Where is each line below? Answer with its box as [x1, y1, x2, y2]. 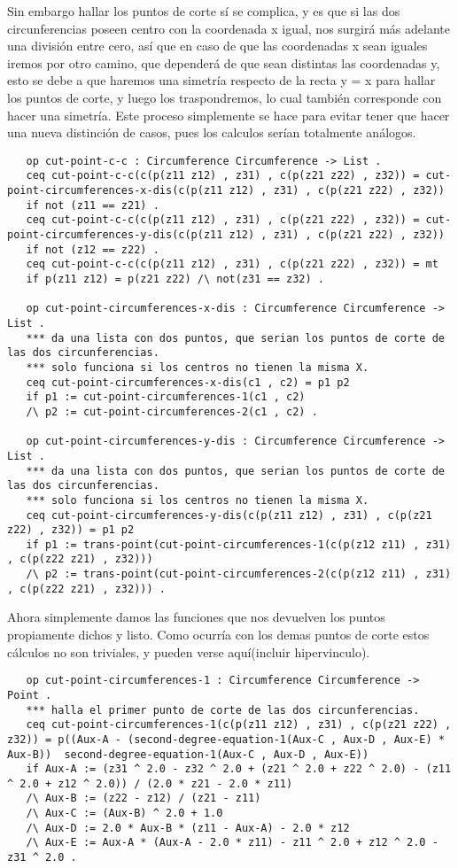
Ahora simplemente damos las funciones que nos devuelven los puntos [7, 608, 385, 626]
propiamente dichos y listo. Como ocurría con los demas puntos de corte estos [7, 625, 430, 644]
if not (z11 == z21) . [26, 198, 159, 212]
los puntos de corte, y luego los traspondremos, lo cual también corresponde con [7, 88, 442, 106]
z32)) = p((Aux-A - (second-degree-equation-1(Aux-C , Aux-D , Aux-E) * [7, 732, 445, 746]
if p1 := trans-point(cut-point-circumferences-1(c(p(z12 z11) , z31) [26, 538, 452, 551]
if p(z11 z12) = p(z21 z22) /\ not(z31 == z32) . [26, 273, 324, 285]
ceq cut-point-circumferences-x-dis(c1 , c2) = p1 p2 [26, 376, 350, 389]
